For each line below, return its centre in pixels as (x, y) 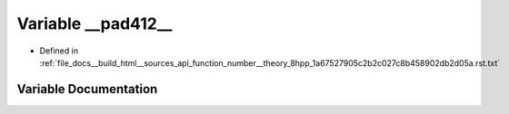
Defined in (59, 51)
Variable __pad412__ (95, 24)
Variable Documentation (87, 89)
